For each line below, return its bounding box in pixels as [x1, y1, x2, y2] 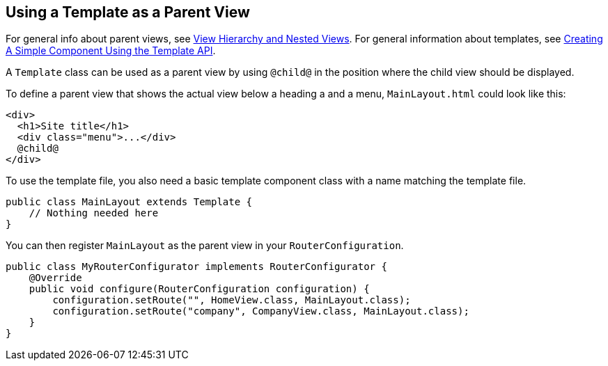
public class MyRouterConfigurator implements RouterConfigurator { [6, 261, 387, 273]
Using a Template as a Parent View [6, 3, 250, 21]
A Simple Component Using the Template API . [6, 45, 216, 57]
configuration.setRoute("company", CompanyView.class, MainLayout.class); [52, 305, 469, 317]
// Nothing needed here [29, 207, 159, 219]
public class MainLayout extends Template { [6, 196, 253, 208]
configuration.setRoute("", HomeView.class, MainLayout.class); [52, 294, 411, 306]
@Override [29, 272, 82, 284]
